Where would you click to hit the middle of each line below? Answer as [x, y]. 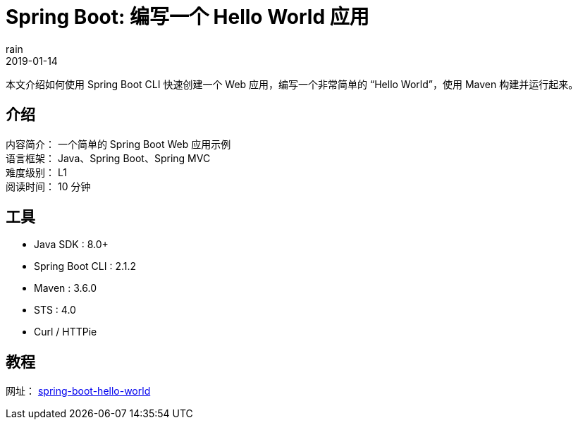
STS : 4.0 [55, 310]
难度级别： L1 [36, 172]
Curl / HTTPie [66, 332]
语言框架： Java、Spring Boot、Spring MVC [108, 158]
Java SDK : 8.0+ [71, 245]
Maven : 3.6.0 [65, 288]
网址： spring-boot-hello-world [78, 391]
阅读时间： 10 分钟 [48, 186]
